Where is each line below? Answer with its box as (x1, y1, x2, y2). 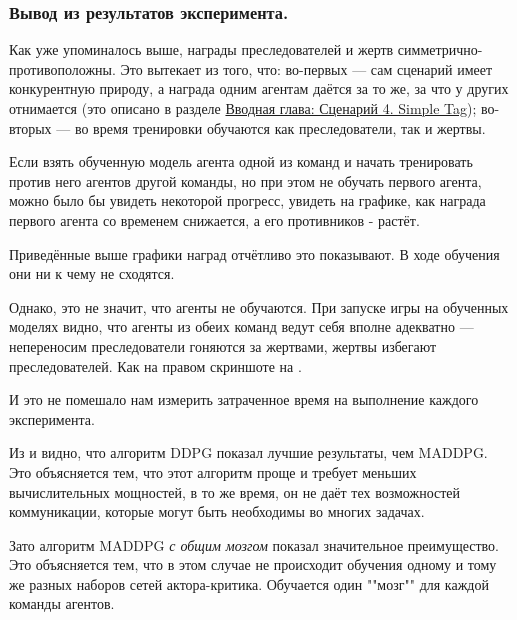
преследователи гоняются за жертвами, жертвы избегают (91, 335, 437, 356)
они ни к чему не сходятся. (9, 263, 175, 284)
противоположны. (9, 58, 116, 79)
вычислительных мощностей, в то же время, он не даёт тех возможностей (9, 481, 461, 502)
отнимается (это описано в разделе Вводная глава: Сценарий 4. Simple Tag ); (9, 98, 477, 118)
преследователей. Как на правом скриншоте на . (9, 355, 302, 376)
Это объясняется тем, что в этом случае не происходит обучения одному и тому (9, 554, 497, 575)
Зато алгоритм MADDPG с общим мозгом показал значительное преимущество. (9, 534, 499, 555)
